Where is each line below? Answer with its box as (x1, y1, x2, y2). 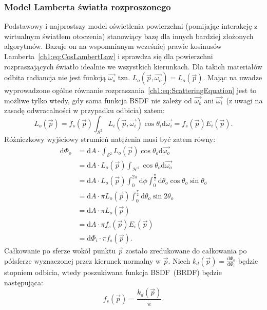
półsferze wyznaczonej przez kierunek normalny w (4, 255, 161, 266)
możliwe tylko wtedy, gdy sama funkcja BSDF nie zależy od (4, 95, 192, 105)
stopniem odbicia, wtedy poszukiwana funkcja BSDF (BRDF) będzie (4, 266, 222, 277)
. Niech (168, 255, 190, 266)
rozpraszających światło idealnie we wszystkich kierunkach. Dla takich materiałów (4, 61, 262, 71)
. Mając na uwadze (203, 72, 262, 83)
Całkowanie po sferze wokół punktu (4, 245, 116, 256)
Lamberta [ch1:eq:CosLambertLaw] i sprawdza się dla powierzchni (4, 51, 213, 61)
